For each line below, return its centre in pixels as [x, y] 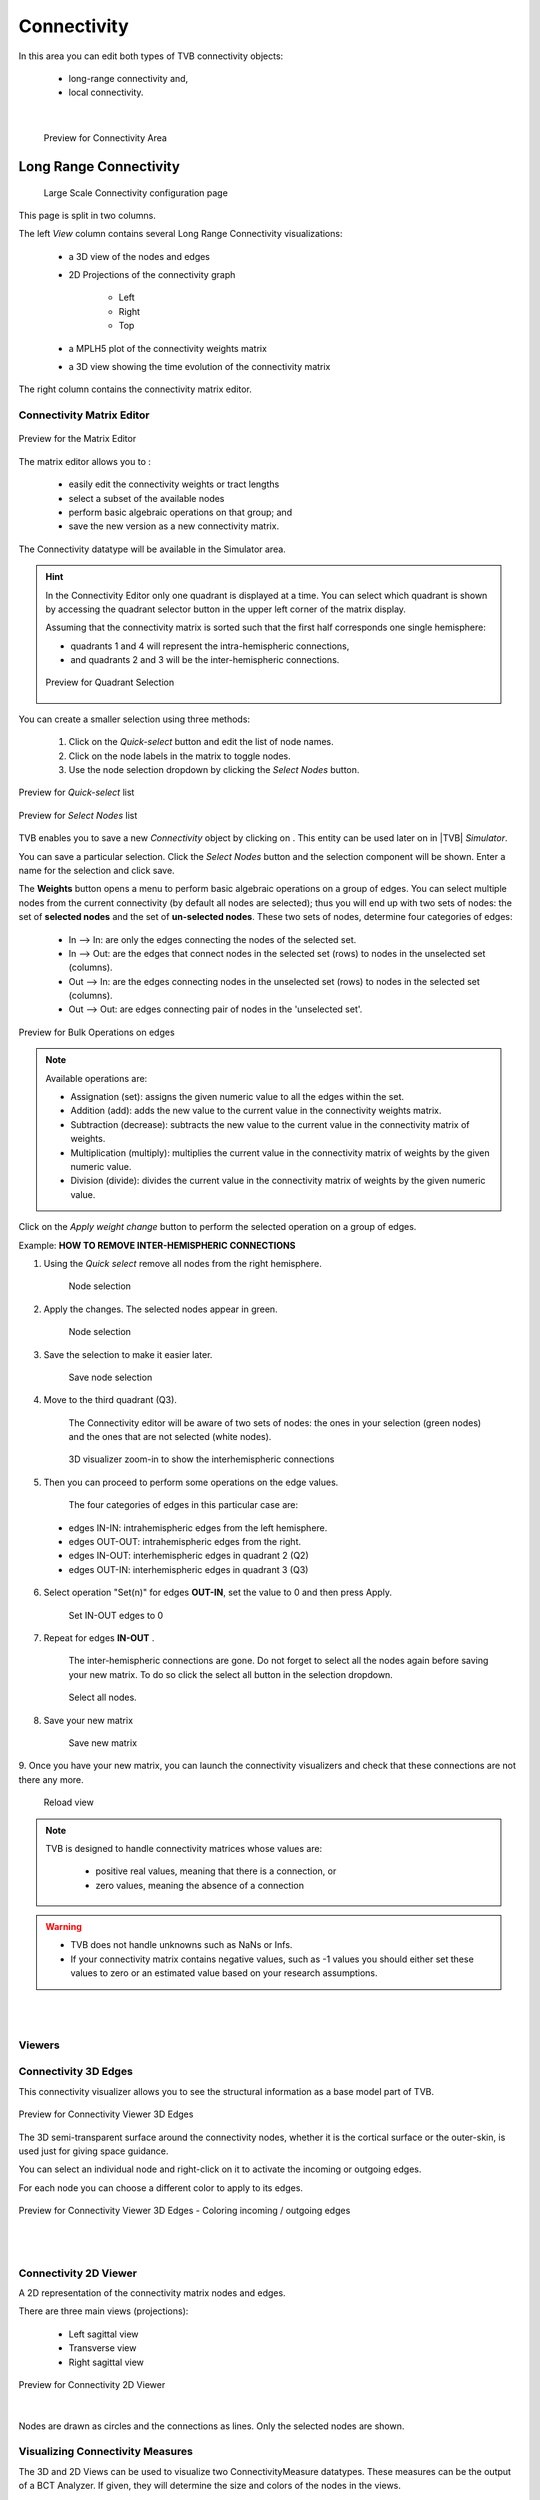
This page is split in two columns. [87, 215]
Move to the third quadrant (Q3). [110, 1400]
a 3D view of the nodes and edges [139, 256]
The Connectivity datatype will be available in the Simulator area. [152, 549]
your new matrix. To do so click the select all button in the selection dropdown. [231, 1674]
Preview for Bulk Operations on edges [96, 1032]
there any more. [51, 1779]
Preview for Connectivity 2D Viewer [92, 2384]
